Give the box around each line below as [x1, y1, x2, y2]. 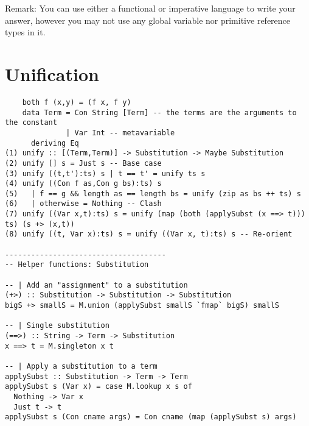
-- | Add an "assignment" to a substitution [5, 280, 188, 289]
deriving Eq [30, 138, 79, 147]
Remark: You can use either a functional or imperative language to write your [5, 2, 296, 14]
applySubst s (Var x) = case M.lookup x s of [5, 382, 192, 391]
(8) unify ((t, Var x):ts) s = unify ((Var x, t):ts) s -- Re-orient [5, 230, 293, 239]
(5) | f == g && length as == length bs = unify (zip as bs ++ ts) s [5, 189, 301, 198]
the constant [5, 118, 57, 127]
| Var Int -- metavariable [66, 128, 175, 137]
